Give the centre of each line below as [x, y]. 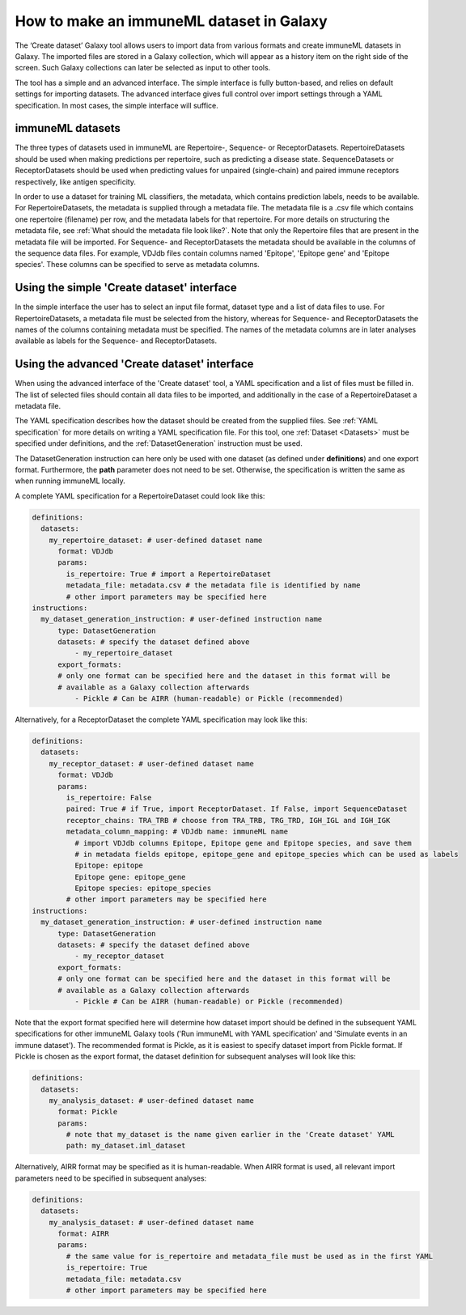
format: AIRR [83, 1234]
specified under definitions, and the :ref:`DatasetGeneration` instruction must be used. [159, 443]
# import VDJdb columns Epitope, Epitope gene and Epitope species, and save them [243, 843]
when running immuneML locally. [70, 481]
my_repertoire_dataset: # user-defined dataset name [156, 540]
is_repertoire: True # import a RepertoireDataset [168, 574]
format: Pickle [88, 1112]
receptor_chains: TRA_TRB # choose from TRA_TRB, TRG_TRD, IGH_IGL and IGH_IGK [228, 820]
